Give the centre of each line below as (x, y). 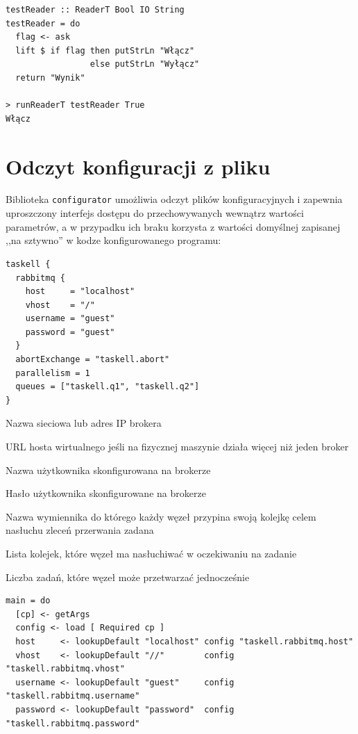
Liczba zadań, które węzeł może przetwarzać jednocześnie (128, 577)
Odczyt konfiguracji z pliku (138, 166)
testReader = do (43, 23)
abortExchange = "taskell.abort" (93, 360)
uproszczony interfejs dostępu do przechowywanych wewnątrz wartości (155, 213)
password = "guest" (70, 332)
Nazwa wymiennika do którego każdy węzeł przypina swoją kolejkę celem (161, 516)
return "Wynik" (50, 78)
